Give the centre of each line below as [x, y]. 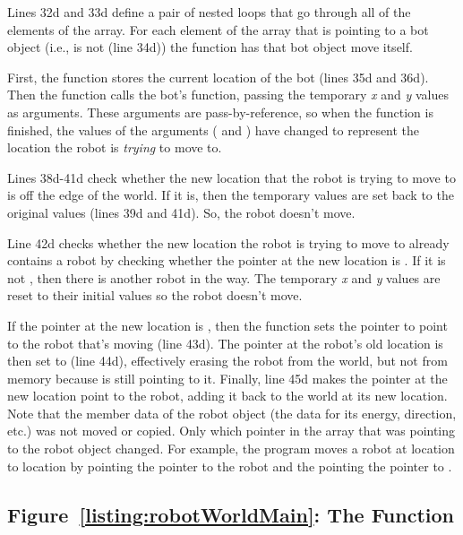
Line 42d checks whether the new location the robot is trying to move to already [228, 242]
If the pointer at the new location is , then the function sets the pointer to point [227, 325]
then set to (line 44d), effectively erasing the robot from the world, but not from [227, 361]
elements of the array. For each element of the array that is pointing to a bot [218, 29]
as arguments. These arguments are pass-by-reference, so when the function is [220, 112]
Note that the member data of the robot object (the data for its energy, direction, [232, 413]
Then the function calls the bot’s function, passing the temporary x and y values [228, 95]
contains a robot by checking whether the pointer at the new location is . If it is [227, 260]
